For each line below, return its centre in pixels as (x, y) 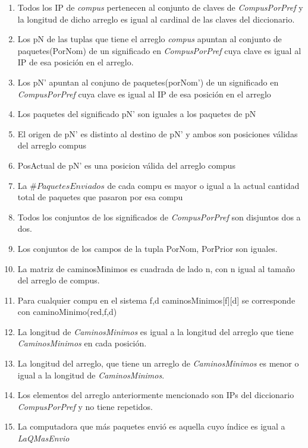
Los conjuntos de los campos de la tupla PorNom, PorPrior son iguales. (147, 248)
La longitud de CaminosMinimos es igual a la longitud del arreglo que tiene (155, 331)
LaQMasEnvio (43, 438)
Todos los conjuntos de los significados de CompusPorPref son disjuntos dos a (159, 217)
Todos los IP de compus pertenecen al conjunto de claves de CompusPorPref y (160, 7)
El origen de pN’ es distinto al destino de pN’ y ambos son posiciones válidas (158, 133)
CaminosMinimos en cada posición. (82, 343)
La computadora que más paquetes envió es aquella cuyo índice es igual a (151, 426)
